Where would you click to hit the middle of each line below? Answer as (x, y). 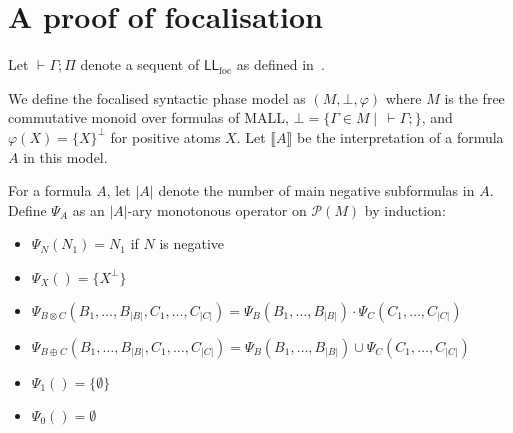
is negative (192, 243)
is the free (474, 97)
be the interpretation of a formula (400, 136)
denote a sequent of (140, 64)
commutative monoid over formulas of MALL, (148, 117)
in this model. (65, 156)
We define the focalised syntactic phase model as (157, 97)
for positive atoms (165, 136)
